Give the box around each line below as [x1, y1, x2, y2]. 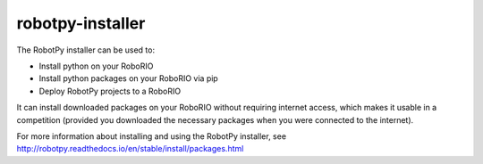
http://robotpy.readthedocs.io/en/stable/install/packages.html [16, 143, 244, 154]
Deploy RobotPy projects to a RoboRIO [38, 86, 182, 96]
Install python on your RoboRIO [38, 61, 154, 71]
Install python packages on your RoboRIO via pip [38, 73, 218, 84]
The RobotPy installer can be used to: [16, 45, 156, 55]
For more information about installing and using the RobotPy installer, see [16, 130, 286, 142]
